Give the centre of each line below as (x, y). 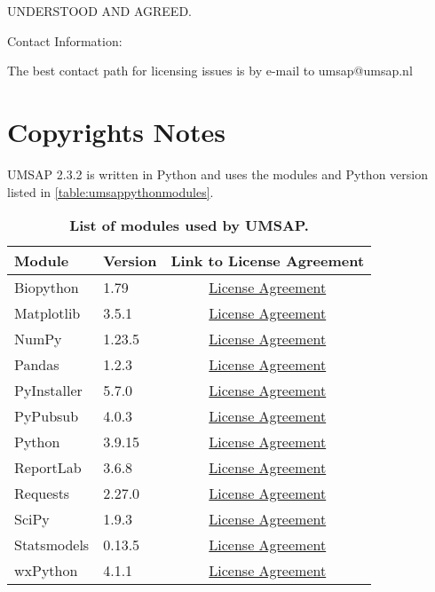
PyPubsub (47, 416)
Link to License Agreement (268, 261)
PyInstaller (48, 391)
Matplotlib (47, 313)
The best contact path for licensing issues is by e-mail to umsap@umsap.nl (210, 71)
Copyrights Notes (116, 131)
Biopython (47, 288)
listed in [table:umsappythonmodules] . (111, 191)
